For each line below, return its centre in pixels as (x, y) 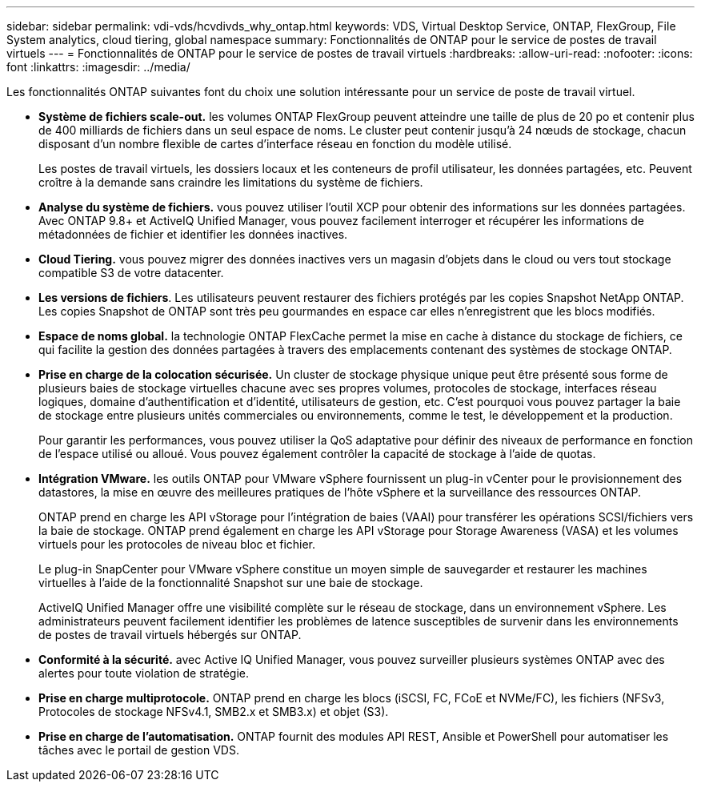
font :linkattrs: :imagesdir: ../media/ (98, 67)
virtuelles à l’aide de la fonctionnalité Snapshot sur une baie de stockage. (231, 583)
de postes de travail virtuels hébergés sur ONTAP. (170, 635)
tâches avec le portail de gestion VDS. (139, 750)
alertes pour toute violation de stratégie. (144, 673)
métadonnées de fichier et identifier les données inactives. (193, 234)
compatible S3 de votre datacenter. (131, 273)
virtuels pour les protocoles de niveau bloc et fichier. (177, 544)
